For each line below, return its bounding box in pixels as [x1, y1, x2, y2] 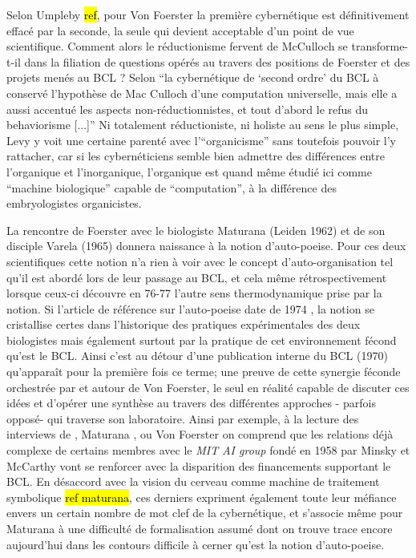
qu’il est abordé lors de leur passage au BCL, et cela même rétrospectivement [6, 269, 387, 285]
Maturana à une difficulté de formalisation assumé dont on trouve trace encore [6, 520, 393, 536]
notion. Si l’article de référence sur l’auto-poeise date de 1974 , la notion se [6, 300, 374, 317]
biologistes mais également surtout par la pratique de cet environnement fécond [6, 331, 397, 348]
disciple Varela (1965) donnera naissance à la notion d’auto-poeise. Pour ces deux [6, 237, 406, 254]
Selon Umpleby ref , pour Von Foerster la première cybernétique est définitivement [6, 6, 410, 22]
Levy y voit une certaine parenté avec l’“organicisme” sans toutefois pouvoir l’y [6, 131, 396, 148]
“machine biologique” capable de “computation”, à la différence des [6, 179, 337, 196]
